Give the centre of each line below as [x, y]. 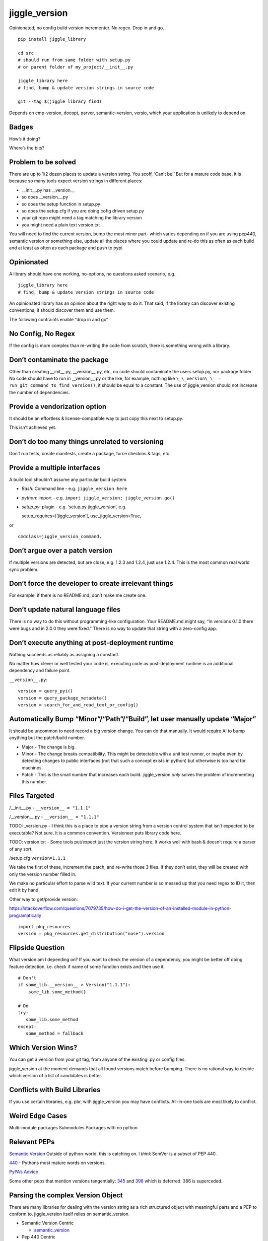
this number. [34, 781]
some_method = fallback [55, 1034]
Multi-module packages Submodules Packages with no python [73, 1127]
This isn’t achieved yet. [33, 427]
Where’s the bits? [27, 148]
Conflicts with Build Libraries [55, 1090]
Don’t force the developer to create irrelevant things [91, 584]
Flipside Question [37, 948]
